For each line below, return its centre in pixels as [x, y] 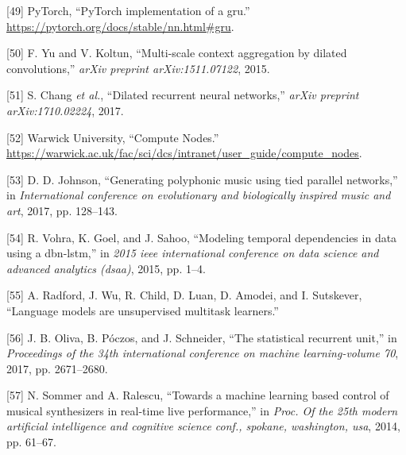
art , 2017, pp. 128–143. [62, 210]
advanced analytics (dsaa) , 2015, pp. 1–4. [106, 268]
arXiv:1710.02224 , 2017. [65, 110]
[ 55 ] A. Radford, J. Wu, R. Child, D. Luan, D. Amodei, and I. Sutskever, [184, 295]
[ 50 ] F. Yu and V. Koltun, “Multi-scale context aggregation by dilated [177, 53]
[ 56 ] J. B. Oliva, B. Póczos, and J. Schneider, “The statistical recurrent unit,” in [202, 337]
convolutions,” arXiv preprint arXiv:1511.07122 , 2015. [138, 68]
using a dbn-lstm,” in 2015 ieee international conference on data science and [193, 253]
